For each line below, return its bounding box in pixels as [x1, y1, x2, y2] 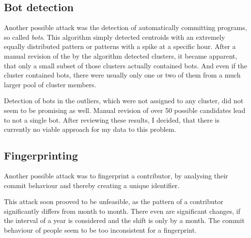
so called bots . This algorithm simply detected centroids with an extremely [4, 32, 225, 42]
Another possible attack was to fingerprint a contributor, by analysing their [4, 170, 228, 180]
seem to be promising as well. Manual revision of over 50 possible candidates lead [4, 105, 246, 115]
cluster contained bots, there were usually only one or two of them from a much [4, 70, 241, 80]
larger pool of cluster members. [4, 79, 96, 89]
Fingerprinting [4, 148, 78, 163]
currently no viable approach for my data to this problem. [4, 124, 176, 134]
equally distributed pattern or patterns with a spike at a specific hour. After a [4, 41, 236, 51]
